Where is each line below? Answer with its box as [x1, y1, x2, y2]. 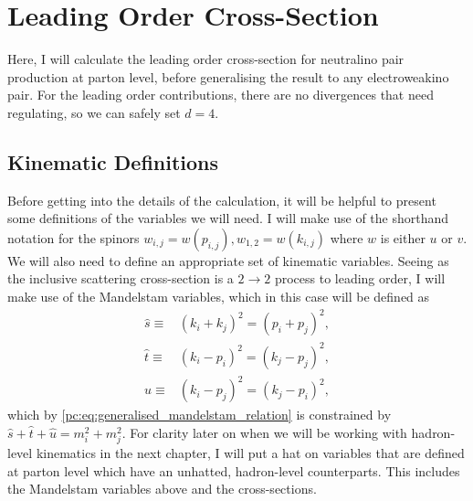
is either [380, 228, 426, 247]
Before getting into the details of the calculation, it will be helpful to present [7, 190, 436, 209]
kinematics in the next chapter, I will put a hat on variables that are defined [36, 443, 465, 463]
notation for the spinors [7, 228, 140, 247]
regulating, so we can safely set [7, 102, 181, 122]
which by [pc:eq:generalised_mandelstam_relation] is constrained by [7, 405, 392, 424]
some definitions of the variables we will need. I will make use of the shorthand [7, 208, 449, 228]
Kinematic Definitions [7, 147, 219, 176]
